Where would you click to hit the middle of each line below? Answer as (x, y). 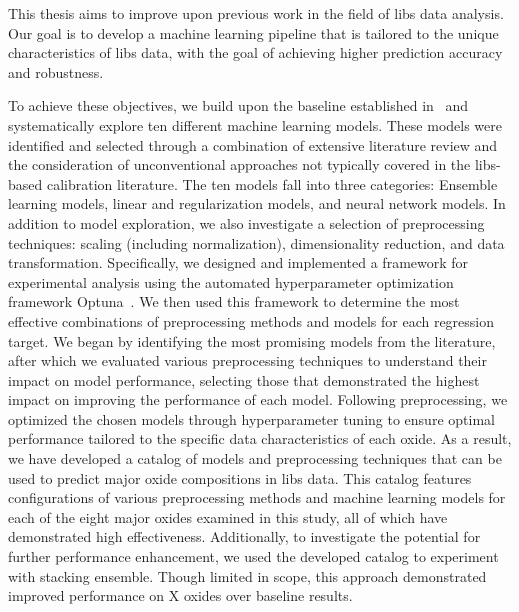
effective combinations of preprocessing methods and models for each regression (251, 320)
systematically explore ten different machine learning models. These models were (255, 124)
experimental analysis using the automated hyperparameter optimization (231, 281)
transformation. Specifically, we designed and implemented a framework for (238, 262)
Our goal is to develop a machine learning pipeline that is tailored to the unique (253, 32)
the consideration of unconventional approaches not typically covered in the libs (252, 164)
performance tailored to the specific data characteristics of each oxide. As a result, (260, 438)
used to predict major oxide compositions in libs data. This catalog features (240, 477)
